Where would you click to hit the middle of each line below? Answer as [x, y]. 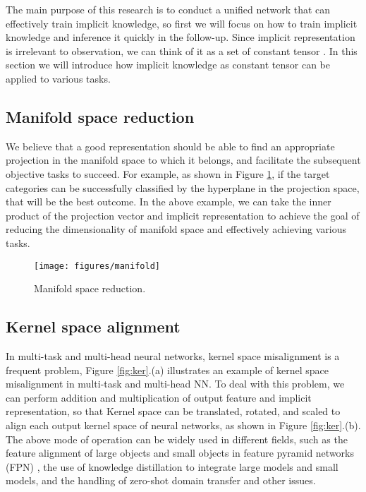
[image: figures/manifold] [97, 266]
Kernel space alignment [93, 326]
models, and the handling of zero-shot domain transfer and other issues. [161, 480]
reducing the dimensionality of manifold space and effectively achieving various [176, 229]
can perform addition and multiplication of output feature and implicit [159, 397]
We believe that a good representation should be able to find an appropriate [170, 146]
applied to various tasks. [58, 78]
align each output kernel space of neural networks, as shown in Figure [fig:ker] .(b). [183, 425]
